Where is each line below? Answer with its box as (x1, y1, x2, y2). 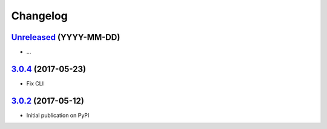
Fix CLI (26, 79, 44, 87)
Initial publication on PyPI (26, 111, 90, 119)
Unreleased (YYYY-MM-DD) (11, 32, 121, 42)
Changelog (11, 9, 68, 22)
